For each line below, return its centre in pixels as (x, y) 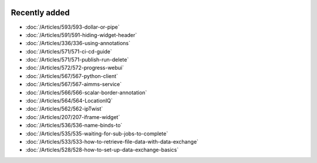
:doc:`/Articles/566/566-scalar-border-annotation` (86, 92)
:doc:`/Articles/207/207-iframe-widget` (73, 117)
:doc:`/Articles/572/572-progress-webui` (75, 68)
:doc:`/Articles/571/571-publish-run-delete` (77, 60)
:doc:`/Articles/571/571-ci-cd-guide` (69, 51)
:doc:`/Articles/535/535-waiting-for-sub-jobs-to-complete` (97, 133)
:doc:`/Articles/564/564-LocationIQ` (69, 101)
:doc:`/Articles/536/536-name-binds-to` (74, 125)
